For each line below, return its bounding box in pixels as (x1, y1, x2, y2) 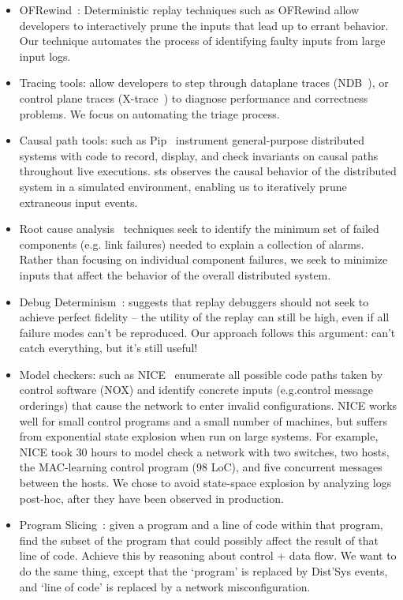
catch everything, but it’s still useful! (19, 339, 198, 356)
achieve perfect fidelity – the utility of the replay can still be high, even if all (19, 309, 390, 325)
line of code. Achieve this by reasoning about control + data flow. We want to (19, 547, 397, 564)
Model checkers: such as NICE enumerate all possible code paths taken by (19, 366, 383, 382)
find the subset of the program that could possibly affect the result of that (19, 531, 379, 548)
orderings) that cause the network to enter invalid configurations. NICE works (19, 397, 397, 414)
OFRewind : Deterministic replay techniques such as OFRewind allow (19, 2, 360, 17)
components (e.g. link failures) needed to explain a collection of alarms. (19, 235, 364, 252)
